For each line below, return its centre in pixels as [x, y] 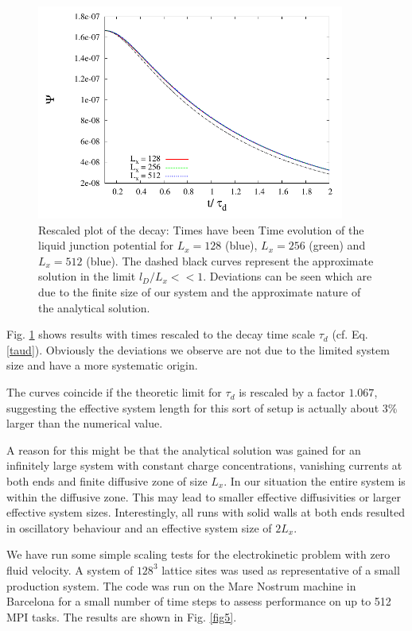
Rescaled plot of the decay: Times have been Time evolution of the [201, 229]
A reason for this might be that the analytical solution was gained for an [184, 449]
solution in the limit [87, 276]
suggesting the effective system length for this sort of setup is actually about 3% [202, 407]
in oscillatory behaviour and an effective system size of [139, 527]
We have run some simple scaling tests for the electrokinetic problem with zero [198, 554]
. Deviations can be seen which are [288, 276]
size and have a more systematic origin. [102, 365]
